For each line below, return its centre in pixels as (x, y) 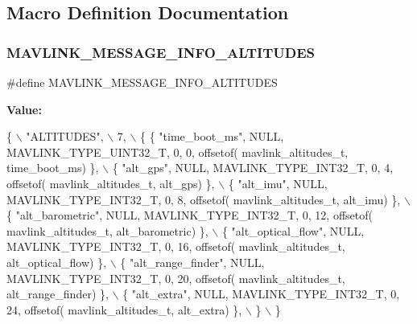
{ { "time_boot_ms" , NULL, (212, 136)
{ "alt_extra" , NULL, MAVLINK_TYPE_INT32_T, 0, (261, 294)
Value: (24, 109)
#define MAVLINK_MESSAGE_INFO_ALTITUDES (142, 82)
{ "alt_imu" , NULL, (278, 183)
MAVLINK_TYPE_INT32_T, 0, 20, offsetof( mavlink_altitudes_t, (176, 278)
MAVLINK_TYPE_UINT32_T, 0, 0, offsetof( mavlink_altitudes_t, (178, 152)
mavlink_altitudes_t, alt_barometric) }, (107, 230)
